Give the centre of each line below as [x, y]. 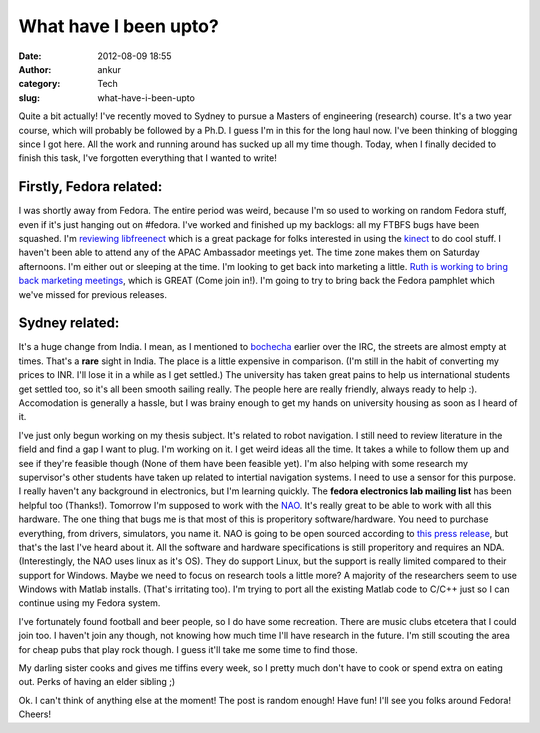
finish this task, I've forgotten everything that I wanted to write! [147, 158]
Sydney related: [69, 323]
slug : [29, 97]
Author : [35, 69]
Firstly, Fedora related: [90, 186]
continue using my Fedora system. [89, 603]
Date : [30, 56]
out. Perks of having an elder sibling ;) [97, 682]
